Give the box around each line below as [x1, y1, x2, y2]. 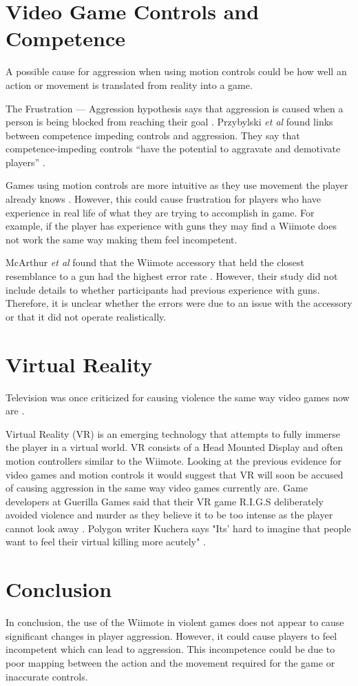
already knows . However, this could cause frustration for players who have [6, 192, 321, 206]
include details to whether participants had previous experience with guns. [6, 282, 320, 296]
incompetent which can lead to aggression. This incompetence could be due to [6, 642, 335, 656]
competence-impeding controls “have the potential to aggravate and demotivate [6, 141, 341, 156]
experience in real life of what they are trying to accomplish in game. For [6, 205, 315, 219]
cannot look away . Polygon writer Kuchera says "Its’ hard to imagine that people [6, 521, 351, 535]
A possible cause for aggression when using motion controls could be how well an [6, 64, 347, 79]
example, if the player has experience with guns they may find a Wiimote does [6, 219, 337, 233]
